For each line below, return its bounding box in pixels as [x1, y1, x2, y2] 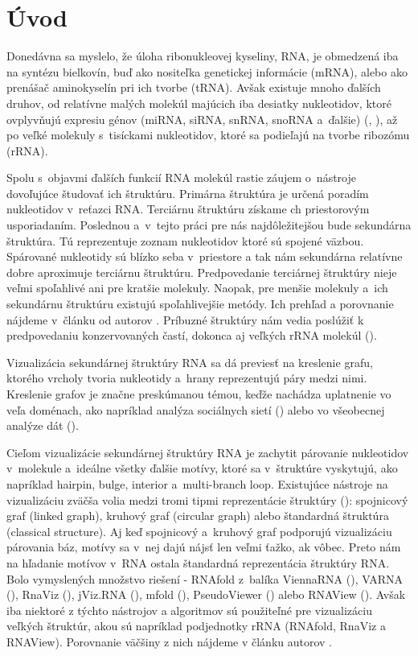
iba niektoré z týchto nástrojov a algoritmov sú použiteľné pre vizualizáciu [6, 601, 372, 618]
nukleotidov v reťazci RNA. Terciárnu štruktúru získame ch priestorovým [6, 200, 370, 217]
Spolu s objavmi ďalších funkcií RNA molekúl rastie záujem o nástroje [6, 169, 356, 186]
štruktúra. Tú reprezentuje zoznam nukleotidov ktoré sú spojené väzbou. [6, 232, 364, 249]
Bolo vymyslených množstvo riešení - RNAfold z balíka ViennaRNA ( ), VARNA [6, 570, 403, 587]
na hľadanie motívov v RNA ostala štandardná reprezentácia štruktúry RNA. [6, 554, 390, 571]
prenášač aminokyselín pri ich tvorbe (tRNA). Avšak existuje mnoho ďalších [6, 79, 381, 96]
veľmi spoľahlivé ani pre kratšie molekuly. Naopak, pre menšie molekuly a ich [6, 279, 388, 296]
